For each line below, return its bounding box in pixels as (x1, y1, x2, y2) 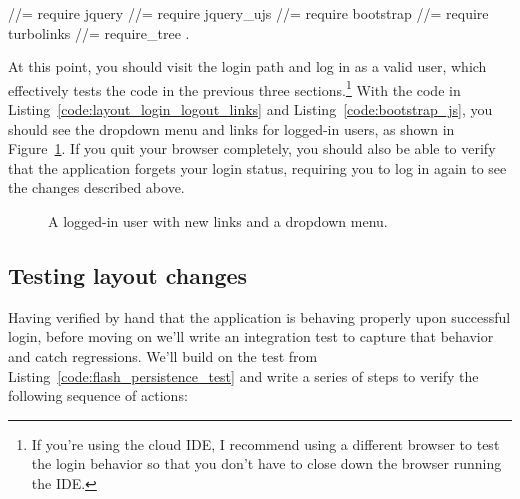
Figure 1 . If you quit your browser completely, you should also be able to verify (8, 138, 496, 159)
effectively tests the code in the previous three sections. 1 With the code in (8, 76, 461, 100)
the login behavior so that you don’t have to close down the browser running (31, 453, 502, 474)
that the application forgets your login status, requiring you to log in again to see (8, 157, 507, 178)
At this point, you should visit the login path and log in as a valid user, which (8, 56, 487, 77)
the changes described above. (8, 177, 185, 198)
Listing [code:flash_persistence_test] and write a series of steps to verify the (8, 365, 479, 386)
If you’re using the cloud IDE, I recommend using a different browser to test (31, 433, 500, 454)
